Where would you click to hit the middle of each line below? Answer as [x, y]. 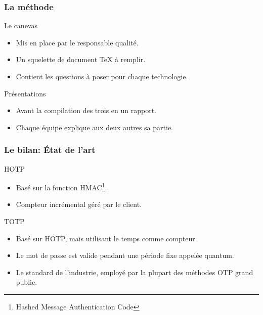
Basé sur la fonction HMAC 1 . [61, 187]
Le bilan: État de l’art [50, 150]
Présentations [25, 93]
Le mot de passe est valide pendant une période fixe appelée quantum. [125, 255]
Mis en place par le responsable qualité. [77, 42]
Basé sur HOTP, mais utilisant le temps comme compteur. [106, 238]
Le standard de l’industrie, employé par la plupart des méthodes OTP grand [135, 272]
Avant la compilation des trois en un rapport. [86, 110]
